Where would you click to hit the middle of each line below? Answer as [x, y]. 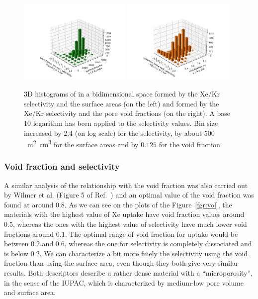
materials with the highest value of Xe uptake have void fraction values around [124, 214]
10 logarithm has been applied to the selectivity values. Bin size [121, 123]
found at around [29, 204]
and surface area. [30, 292]
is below [16, 253]
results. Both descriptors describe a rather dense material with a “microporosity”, [129, 273]
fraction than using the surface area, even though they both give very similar [121, 263]
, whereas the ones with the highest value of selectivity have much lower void [130, 224]
